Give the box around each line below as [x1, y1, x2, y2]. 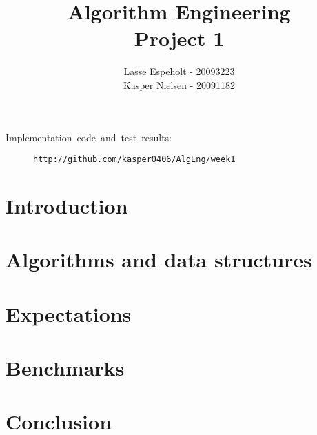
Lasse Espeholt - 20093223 [123, 64, 235, 79]
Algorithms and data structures [6, 245, 312, 274]
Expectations [6, 299, 132, 327]
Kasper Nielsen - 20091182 [123, 77, 235, 92]
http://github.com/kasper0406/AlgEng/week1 [33, 154, 236, 165]
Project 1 [134, 24, 225, 52]
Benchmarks [6, 354, 125, 382]
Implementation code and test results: [6, 130, 172, 144]
